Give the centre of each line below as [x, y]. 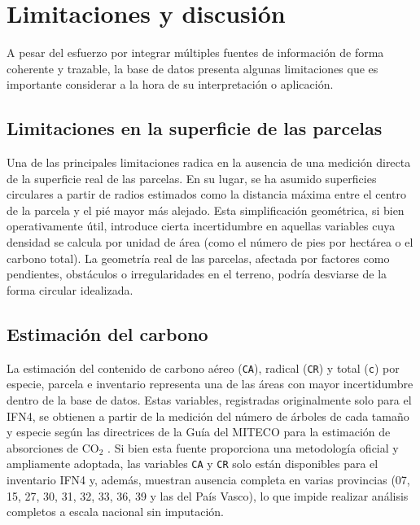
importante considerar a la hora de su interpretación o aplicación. [170, 84]
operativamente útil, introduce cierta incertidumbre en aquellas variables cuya [201, 226]
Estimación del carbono [107, 333]
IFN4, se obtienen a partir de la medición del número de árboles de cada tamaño [208, 416]
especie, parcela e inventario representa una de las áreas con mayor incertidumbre [210, 384]
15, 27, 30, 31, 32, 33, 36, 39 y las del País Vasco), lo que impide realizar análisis [208, 495]
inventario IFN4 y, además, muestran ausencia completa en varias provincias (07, [208, 479]
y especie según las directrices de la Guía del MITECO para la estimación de [199, 432]
